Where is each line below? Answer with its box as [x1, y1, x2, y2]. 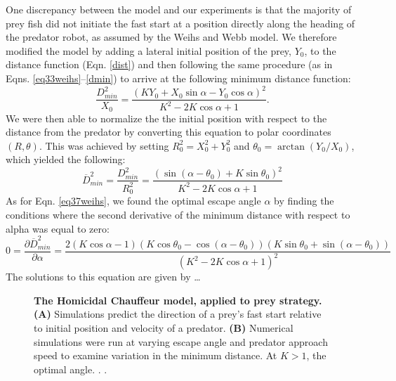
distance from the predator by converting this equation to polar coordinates [6, 124, 331, 139]
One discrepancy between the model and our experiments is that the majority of [6, 2, 352, 16]
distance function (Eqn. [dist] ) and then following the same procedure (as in [6, 57, 333, 72]
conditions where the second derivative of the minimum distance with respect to [6, 207, 350, 221]
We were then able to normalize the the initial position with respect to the [6, 110, 327, 125]
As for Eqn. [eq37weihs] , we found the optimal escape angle [6, 193, 261, 208]
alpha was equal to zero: [6, 221, 110, 235]
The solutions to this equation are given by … [6, 269, 201, 284]
